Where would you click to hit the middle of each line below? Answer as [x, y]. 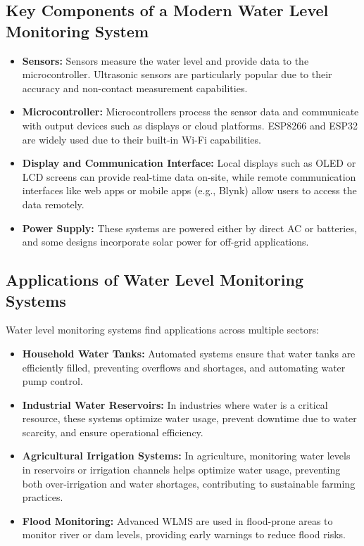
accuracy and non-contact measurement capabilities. [135, 88]
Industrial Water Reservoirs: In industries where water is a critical [175, 404]
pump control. [52, 381]
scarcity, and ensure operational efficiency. [113, 432]
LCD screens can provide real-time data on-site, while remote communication [189, 176]
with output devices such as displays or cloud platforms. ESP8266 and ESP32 [190, 125]
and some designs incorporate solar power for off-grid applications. [165, 242]
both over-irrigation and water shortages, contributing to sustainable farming [189, 483]
